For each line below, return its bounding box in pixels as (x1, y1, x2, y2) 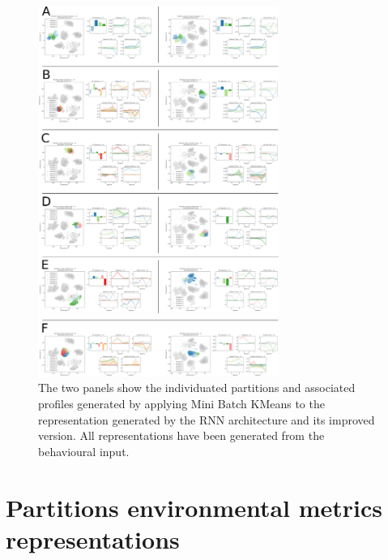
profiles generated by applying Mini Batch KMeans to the (38, 395, 325, 412)
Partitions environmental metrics (6, 490, 383, 523)
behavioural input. (38, 442, 130, 459)
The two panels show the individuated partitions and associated (38, 379, 356, 396)
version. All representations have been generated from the (38, 427, 325, 444)
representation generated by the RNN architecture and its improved (38, 411, 375, 428)
